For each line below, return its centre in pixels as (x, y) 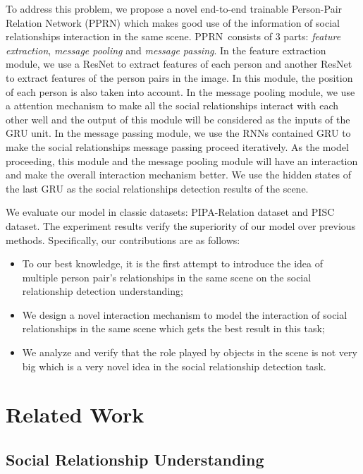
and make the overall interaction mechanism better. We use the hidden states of (178, 175)
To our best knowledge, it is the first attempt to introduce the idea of (172, 263)
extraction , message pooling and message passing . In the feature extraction (166, 50)
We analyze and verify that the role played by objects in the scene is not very (190, 352)
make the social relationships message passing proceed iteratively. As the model (177, 146)
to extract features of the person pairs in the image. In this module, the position (179, 77)
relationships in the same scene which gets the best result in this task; (173, 328)
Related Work (75, 414)
